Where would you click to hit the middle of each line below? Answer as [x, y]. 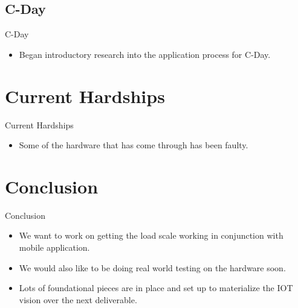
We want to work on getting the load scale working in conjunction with [151, 235]
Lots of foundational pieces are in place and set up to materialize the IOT [156, 288]
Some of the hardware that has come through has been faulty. [134, 145]
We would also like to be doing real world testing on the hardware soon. [152, 267]
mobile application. [54, 247]
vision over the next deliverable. [78, 299]
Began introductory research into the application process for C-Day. [145, 54]
